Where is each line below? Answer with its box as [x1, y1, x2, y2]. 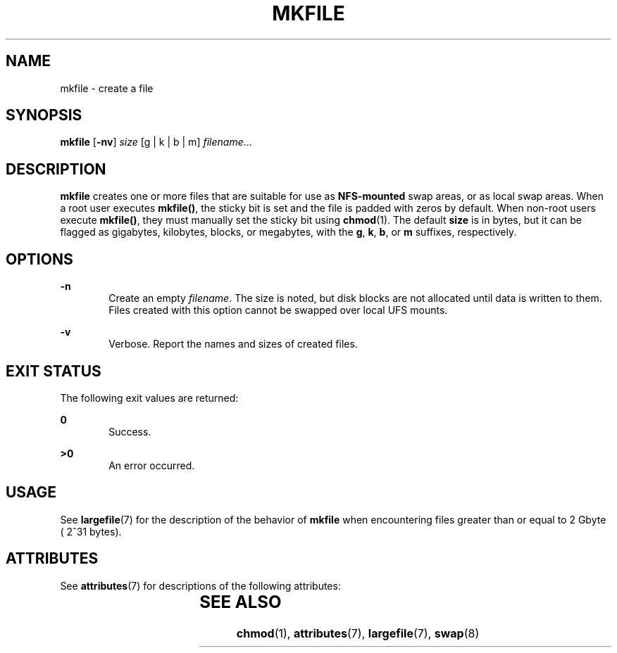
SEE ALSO [199, 591, 282, 612]
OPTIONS [6, 250, 73, 268]
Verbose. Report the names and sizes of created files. [108, 338, 358, 350]
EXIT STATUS [6, 362, 101, 380]
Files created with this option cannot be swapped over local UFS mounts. [108, 304, 448, 317]
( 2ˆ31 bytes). [60, 525, 122, 538]
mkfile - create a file [60, 82, 154, 94]
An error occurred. [108, 459, 195, 471]
